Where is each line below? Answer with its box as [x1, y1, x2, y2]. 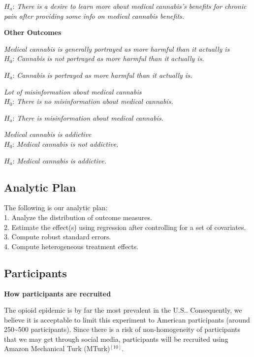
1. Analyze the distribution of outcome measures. [4, 212, 152, 222]
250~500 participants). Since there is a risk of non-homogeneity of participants [4, 324, 240, 334]
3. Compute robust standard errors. [4, 231, 111, 242]
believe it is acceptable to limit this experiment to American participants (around [4, 314, 250, 325]
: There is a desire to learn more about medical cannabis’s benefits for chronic [12, 1, 247, 11]
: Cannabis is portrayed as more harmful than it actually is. [12, 69, 192, 80]
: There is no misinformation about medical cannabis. [12, 96, 173, 106]
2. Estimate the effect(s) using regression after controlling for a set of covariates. [4, 222, 246, 232]
